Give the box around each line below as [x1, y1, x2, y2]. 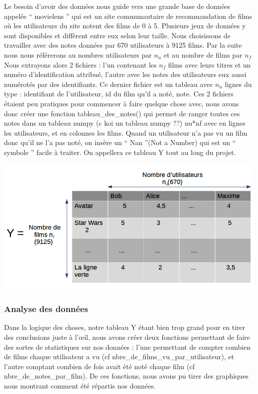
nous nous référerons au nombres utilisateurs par [4, 49, 152, 60]
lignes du [224, 79, 252, 89]
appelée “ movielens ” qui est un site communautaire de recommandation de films [4, 10, 253, 21]
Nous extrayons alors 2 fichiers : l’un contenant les [4, 59, 157, 70]
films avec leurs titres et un [168, 59, 251, 70]
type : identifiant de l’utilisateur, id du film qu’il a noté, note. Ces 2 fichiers [4, 88, 234, 99]
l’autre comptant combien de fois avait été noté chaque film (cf [4, 361, 195, 371]
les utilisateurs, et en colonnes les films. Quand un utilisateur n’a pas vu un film [4, 127, 248, 138]
